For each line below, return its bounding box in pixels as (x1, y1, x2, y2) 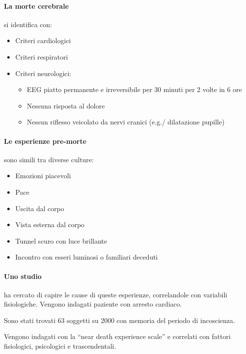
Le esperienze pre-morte (4, 136, 87, 146)
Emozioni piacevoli (15, 170, 71, 181)
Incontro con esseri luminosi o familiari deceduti (15, 252, 158, 262)
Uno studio (4, 271, 42, 281)
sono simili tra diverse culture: (4, 154, 94, 164)
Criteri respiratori (15, 51, 68, 62)
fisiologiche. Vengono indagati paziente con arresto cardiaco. (4, 299, 182, 309)
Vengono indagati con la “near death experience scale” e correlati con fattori (4, 331, 231, 341)
